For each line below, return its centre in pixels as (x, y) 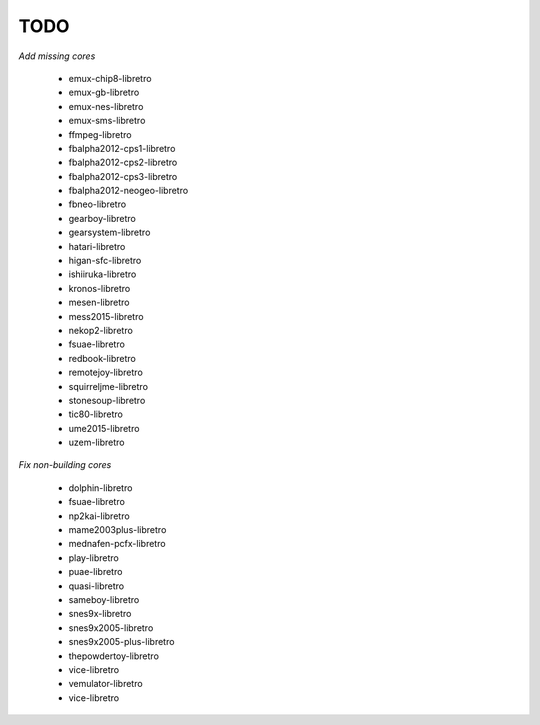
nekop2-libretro (101, 330)
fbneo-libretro (97, 204)
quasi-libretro (96, 586)
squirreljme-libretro (108, 386)
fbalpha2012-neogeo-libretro (128, 191)
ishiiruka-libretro (102, 274)
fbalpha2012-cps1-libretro (122, 148)
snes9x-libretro (100, 614)
